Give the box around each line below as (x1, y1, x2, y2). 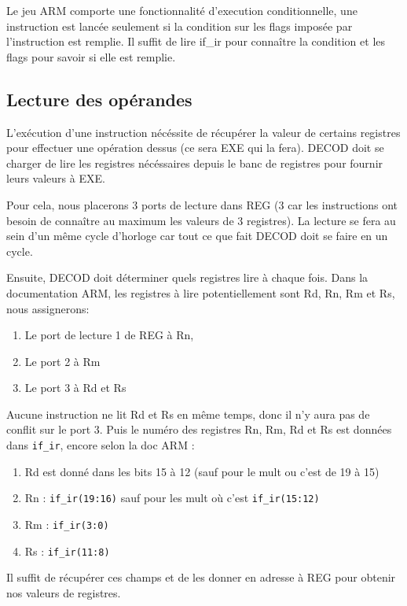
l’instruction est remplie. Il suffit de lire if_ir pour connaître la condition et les (6, 33, 386, 50)
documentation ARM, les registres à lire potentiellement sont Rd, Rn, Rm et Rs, (6, 284, 395, 301)
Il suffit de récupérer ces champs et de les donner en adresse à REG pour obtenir (6, 569, 396, 586)
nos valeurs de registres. (6, 584, 121, 600)
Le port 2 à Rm (24, 353, 101, 369)
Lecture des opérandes (6, 87, 192, 111)
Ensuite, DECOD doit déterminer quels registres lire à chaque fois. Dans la (6, 269, 368, 286)
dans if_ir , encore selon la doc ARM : (6, 437, 195, 453)
